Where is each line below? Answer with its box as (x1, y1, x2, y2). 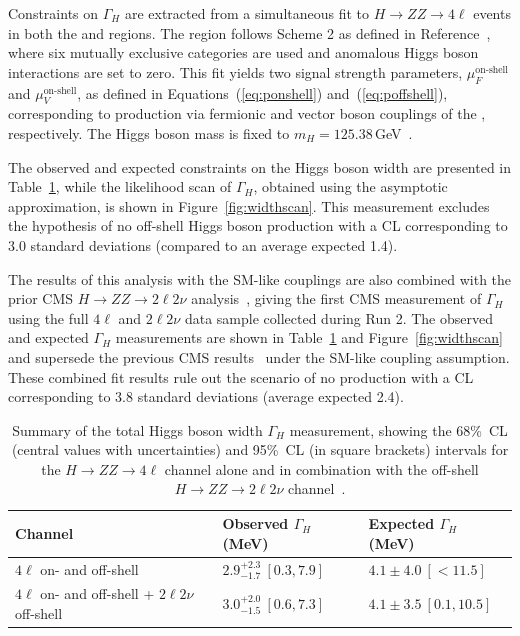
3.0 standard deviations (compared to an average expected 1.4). (8, 234, 398, 255)
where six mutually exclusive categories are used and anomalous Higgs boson (8, 42, 479, 63)
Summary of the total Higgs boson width (12, 419, 263, 440)
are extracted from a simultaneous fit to (124, 3, 370, 23)
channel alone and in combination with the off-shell (164, 458, 479, 479)
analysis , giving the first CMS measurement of (191, 288, 482, 309)
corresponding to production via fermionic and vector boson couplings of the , (8, 103, 486, 124)
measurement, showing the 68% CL (289, 419, 508, 440)
